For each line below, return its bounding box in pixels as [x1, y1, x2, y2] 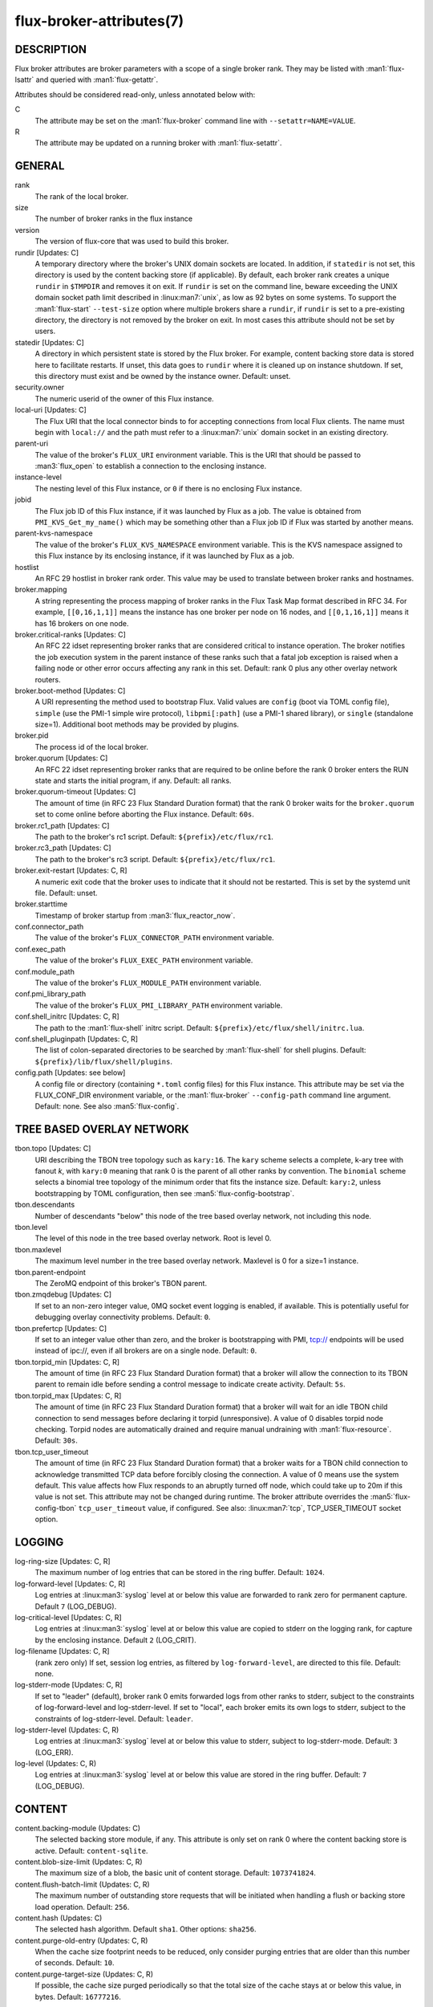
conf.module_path [14, 967, 75, 976]
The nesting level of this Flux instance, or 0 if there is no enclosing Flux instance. [34, 483, 302, 493]
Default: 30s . [34, 1435, 78, 1445]
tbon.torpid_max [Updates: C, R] [14, 1390, 122, 1400]
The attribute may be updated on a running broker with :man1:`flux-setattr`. [34, 138, 282, 148]
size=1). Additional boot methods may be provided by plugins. [34, 719, 240, 730]
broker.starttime [14, 899, 68, 909]
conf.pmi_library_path [14, 989, 87, 999]
